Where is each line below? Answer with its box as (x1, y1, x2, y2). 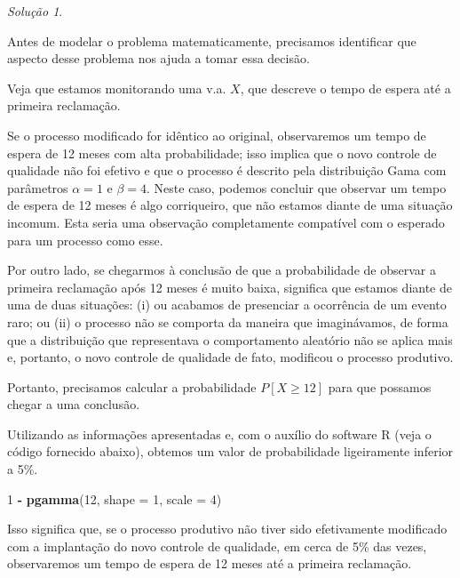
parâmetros (7, 178, 68, 197)
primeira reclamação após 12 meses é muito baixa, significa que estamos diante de (7, 277, 453, 296)
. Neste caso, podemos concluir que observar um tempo (147, 178, 447, 197)
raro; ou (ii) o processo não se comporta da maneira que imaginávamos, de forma (7, 312, 448, 331)
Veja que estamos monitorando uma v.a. (7, 78, 226, 97)
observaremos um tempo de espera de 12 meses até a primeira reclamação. (7, 554, 412, 573)
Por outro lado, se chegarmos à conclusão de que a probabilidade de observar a (7, 261, 436, 279)
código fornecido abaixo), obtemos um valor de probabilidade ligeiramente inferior (7, 442, 454, 461)
